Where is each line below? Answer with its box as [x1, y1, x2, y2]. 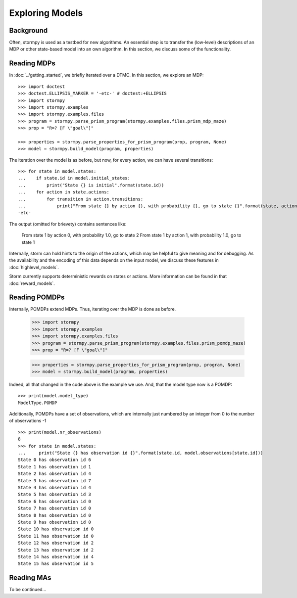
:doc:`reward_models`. [9, 280, 55, 286]
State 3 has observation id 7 [18, 478, 92, 483]
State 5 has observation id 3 [18, 492, 92, 497]
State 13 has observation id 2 [18, 547, 94, 552]
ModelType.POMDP [18, 400, 57, 406]
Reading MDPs [9, 59, 55, 68]
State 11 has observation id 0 [18, 533, 94, 539]
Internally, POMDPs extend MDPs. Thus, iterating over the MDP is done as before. [9, 306, 176, 312]
